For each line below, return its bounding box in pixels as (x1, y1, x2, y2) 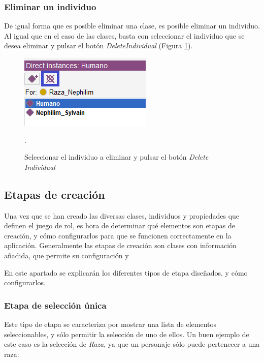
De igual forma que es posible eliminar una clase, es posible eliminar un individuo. (4, 20, 260, 31)
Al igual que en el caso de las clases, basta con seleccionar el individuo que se (4, 30, 245, 41)
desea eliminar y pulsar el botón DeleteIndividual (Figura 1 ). (4, 40, 193, 51)
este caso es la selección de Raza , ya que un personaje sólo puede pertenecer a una (4, 339, 260, 349)
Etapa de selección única (4, 298, 107, 311)
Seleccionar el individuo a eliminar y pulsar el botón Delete (24, 152, 209, 162)
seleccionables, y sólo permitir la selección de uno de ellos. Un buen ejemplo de (4, 328, 249, 339)
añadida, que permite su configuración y (4, 250, 129, 260)
